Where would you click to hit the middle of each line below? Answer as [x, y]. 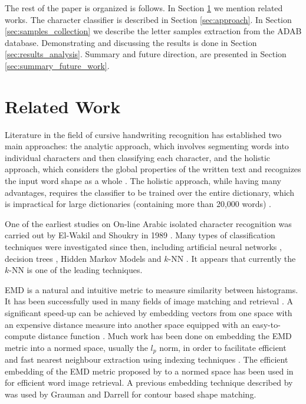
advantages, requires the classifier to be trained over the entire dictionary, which [149, 192]
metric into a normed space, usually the [76, 347]
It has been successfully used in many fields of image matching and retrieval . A [149, 301]
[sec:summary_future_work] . [57, 65]
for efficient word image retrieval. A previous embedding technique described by [149, 382]
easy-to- [266, 324]
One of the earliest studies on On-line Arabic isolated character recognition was [148, 223]
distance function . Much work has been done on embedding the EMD [165, 336]
